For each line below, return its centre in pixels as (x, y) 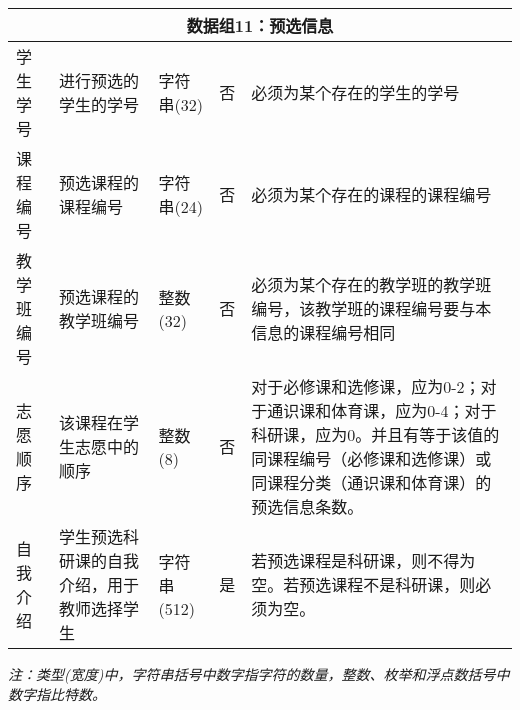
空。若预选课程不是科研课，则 (363, 584)
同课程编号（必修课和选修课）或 (371, 458)
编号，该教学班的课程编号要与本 (371, 308)
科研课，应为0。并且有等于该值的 (375, 434)
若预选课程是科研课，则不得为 (363, 560)
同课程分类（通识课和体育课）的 (371, 482)
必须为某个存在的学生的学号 (355, 92)
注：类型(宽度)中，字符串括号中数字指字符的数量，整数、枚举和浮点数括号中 (259, 674)
